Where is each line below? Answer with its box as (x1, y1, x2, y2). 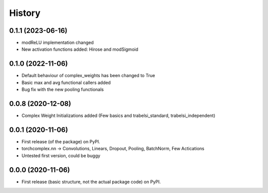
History (9, 7, 41, 18)
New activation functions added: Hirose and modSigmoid (21, 46, 138, 52)
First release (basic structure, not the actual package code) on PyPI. (21, 179, 161, 185)
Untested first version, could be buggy (21, 152, 101, 159)
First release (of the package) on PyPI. (21, 138, 100, 144)
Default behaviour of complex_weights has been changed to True (21, 73, 155, 79)
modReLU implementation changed (21, 40, 94, 46)
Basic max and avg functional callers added (21, 80, 111, 86)
